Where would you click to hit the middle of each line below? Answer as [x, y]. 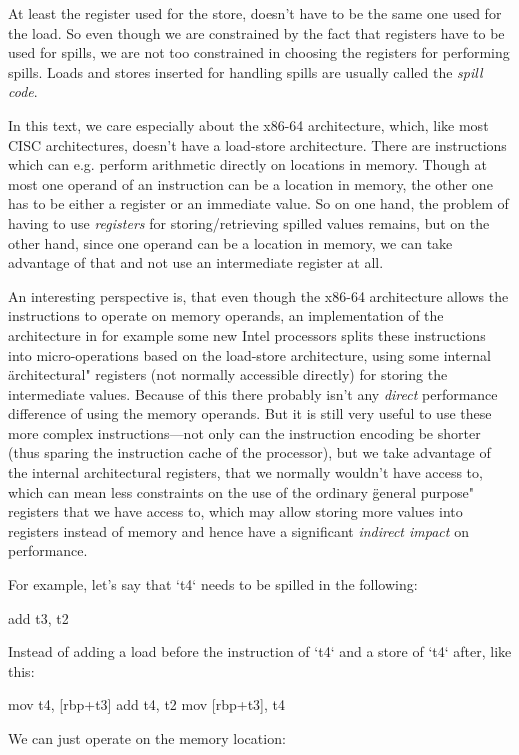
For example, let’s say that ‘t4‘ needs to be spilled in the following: [213, 584]
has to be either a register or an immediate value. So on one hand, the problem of [258, 203]
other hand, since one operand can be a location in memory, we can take [230, 242]
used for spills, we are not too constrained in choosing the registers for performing [259, 52]
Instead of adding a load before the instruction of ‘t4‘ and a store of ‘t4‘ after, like [260, 651]
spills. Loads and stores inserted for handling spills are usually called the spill [245, 71]
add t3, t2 [38, 617]
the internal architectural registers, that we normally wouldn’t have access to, [245, 472]
